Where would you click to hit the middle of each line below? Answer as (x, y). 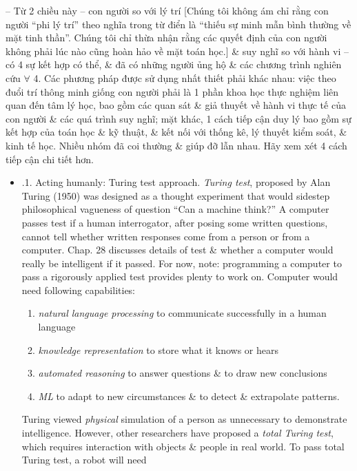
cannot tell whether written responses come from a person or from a (166, 236)
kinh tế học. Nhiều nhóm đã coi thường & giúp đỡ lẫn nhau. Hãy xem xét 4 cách (176, 145)
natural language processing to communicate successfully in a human (182, 313)
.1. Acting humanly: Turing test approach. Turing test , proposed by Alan (176, 182)
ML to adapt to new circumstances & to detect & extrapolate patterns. (189, 396)
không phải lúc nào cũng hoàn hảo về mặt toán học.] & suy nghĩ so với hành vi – (177, 51)
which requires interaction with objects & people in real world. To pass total (183, 446)
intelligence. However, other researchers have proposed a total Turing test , (177, 433)
